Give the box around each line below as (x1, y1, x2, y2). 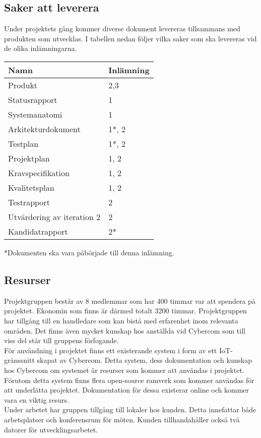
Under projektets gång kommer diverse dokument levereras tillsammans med (4, 23, 240, 34)
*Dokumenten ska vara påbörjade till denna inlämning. (4, 247, 174, 257)
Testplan (8, 137, 39, 149)
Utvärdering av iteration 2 (8, 210, 101, 223)
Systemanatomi (8, 108, 62, 120)
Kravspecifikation (8, 167, 70, 179)
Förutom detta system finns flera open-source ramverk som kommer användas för (4, 374, 254, 385)
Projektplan (8, 152, 50, 164)
